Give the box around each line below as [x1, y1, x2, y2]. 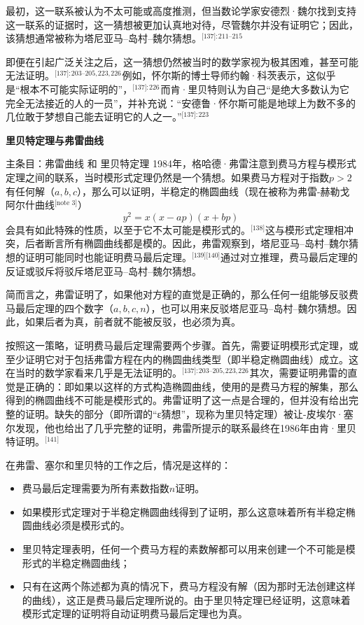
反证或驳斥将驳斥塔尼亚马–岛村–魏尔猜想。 [6, 263, 202, 278]
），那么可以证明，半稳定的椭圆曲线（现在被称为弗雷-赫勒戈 [76, 183, 350, 198]
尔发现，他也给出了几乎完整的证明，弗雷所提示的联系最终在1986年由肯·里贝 [6, 420, 356, 435]
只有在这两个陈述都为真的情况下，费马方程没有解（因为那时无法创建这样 [22, 579, 356, 594]
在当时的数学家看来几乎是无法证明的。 [6, 365, 182, 380]
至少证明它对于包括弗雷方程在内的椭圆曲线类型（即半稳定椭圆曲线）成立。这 [6, 351, 358, 366]
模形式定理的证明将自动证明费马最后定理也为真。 [22, 606, 248, 621]
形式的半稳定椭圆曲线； [22, 555, 130, 570]
